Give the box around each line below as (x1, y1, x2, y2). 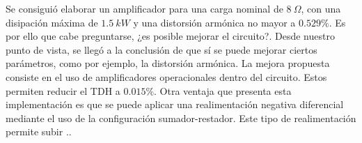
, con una (301, 1, 341, 15)
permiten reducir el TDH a (6, 83, 120, 98)
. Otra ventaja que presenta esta (154, 83, 292, 98)
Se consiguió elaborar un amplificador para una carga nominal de (6, 1, 283, 15)
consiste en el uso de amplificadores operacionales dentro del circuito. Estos (6, 69, 327, 84)
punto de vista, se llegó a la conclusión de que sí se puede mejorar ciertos (6, 42, 317, 57)
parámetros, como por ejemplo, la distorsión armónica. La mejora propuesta (6, 56, 330, 70)
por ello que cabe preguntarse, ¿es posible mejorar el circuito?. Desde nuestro (6, 29, 335, 43)
